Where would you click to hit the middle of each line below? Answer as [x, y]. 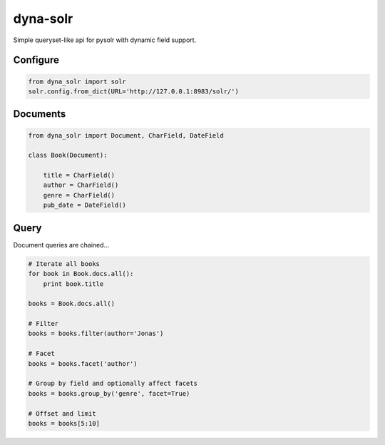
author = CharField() [81, 185]
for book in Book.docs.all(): [81, 274]
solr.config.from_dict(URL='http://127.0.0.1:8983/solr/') [133, 91]
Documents [40, 114]
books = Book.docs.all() [72, 304]
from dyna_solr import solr [77, 81]
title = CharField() [79, 175]
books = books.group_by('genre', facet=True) [109, 393]
